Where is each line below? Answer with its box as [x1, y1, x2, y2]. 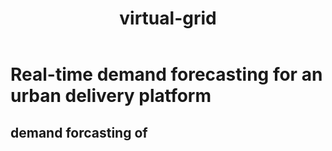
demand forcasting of [10, 124, 148, 141]
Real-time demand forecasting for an [10, 63, 323, 86]
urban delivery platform [10, 85, 212, 107]
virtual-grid [119, 7, 217, 30]
